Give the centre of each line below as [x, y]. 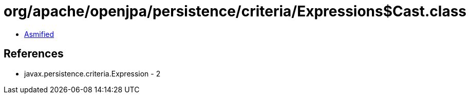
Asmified [39, 34]
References [34, 54]
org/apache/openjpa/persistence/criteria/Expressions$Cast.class [235, 11]
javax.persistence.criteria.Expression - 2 [92, 73]
